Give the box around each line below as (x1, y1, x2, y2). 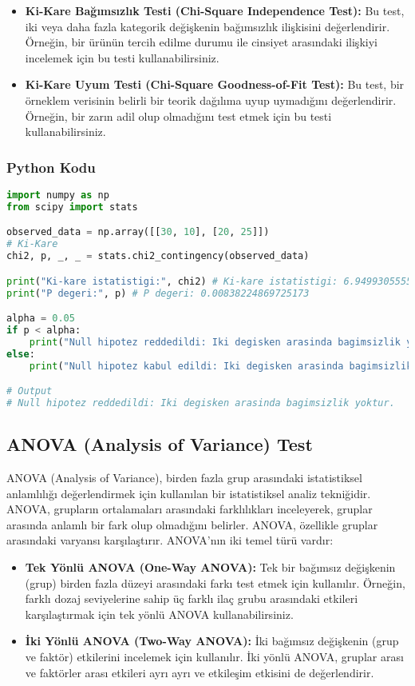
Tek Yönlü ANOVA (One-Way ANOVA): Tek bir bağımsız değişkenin (25, 559, 396, 576)
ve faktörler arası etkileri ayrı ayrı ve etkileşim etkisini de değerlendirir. (25, 664, 374, 680)
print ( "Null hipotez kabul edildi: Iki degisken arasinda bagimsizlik (29, 360, 413, 372)
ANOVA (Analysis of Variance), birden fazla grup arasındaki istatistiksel (6, 469, 362, 486)
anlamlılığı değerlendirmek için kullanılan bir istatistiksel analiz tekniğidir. (6, 485, 371, 501)
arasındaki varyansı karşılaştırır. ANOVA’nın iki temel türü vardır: (6, 532, 334, 548)
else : (6, 348, 35, 360)
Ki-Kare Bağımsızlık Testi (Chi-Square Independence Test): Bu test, (25, 2, 405, 18)
